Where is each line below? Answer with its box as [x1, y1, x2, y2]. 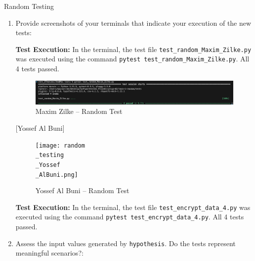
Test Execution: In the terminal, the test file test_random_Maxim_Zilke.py [15, 44, 252, 54]
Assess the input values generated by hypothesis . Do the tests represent [15, 238, 236, 248]
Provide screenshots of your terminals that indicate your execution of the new [15, 17, 252, 28]
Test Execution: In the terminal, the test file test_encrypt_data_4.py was [15, 202, 251, 212]
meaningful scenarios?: [15, 248, 84, 258]
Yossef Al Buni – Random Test [35, 185, 129, 196]
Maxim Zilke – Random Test [35, 106, 123, 116]
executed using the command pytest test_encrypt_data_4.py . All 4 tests [15, 211, 244, 222]
